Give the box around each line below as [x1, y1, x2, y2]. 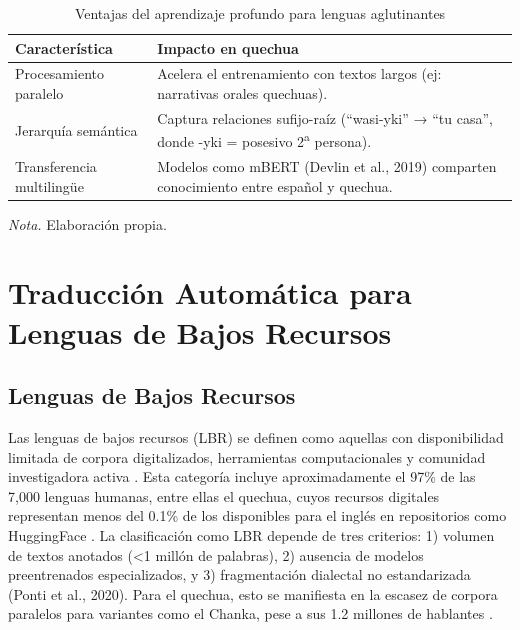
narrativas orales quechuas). [157, 83, 328, 104]
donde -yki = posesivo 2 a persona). [157, 128, 372, 152]
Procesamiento [15, 63, 104, 84]
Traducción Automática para [8, 272, 412, 313]
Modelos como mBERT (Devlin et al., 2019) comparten [157, 155, 497, 176]
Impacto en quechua [157, 37, 299, 58]
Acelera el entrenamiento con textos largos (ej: [157, 63, 442, 84]
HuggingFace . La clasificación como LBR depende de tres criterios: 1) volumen [8, 524, 495, 545]
